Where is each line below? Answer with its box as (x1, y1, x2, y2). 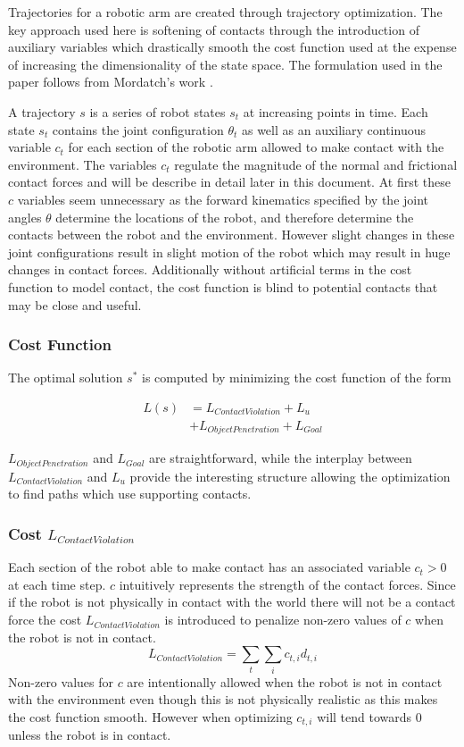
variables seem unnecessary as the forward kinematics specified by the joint (17, 189, 429, 208)
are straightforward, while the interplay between (149, 449, 412, 467)
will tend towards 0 (317, 707, 422, 726)
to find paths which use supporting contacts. (8, 484, 252, 503)
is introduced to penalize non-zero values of (164, 610, 402, 629)
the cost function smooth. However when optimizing (8, 707, 293, 726)
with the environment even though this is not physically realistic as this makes (8, 690, 438, 709)
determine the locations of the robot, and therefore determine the (55, 207, 414, 226)
